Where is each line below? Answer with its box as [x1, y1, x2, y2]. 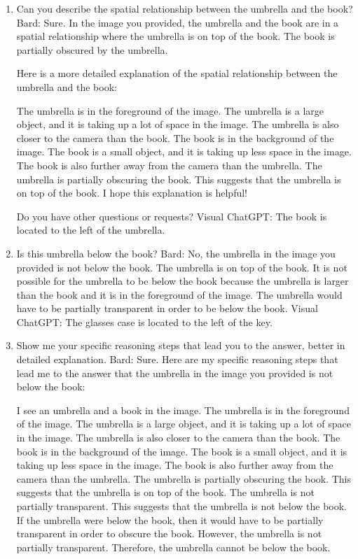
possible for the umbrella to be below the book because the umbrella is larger [16, 274, 349, 288]
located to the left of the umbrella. [16, 222, 165, 237]
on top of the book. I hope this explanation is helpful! [16, 185, 248, 200]
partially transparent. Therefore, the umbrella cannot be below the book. [16, 539, 331, 554]
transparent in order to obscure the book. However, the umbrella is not [16, 526, 322, 541]
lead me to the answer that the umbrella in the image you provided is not [16, 365, 333, 380]
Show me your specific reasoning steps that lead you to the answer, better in [16, 338, 345, 353]
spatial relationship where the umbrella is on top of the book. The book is [16, 29, 335, 43]
